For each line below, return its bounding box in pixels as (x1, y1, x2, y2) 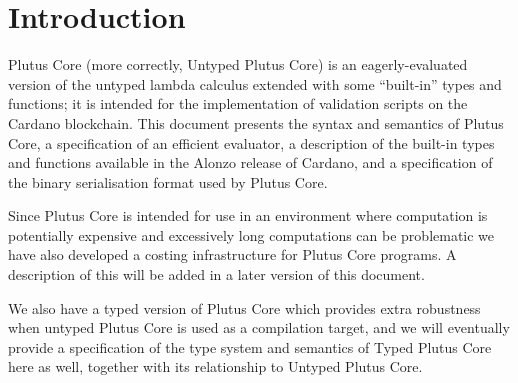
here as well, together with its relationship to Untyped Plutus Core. (8, 356, 423, 377)
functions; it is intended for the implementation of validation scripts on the (8, 93, 468, 114)
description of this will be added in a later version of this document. (8, 264, 425, 285)
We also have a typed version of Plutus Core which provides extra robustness (8, 297, 481, 318)
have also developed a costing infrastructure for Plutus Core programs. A (8, 244, 457, 265)
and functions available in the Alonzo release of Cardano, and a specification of (8, 152, 493, 173)
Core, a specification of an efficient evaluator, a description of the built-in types (8, 132, 495, 153)
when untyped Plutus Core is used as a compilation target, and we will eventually (8, 317, 510, 338)
